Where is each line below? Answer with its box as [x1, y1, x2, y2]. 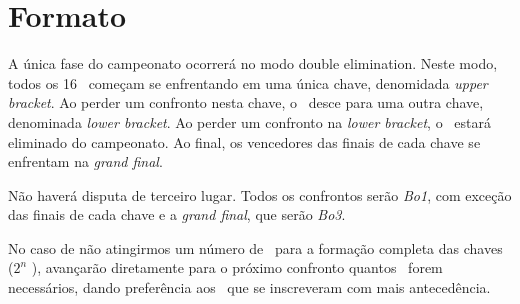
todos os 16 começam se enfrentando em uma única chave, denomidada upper [8, 72, 488, 93]
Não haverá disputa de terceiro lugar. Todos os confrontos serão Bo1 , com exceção [8, 184, 512, 205]
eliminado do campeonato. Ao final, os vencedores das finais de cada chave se [8, 131, 481, 152]
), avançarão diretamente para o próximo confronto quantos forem [31, 257, 443, 278]
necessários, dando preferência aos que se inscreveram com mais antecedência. [8, 277, 491, 298]
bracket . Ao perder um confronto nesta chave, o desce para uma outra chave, [8, 92, 484, 113]
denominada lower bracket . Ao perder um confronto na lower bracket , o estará [8, 111, 491, 132]
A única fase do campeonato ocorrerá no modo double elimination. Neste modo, [8, 53, 498, 74]
